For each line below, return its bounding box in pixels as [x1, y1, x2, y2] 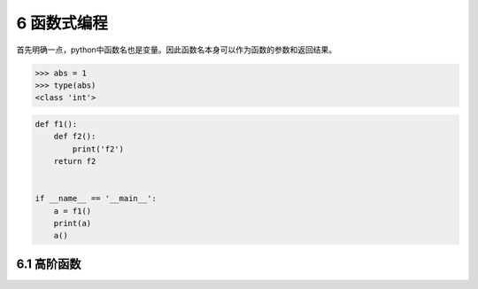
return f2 [53, 156, 96, 167]
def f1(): [35, 119, 78, 129]
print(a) [53, 218, 92, 229]
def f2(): [53, 131, 96, 142]
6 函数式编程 [16, 13, 108, 33]
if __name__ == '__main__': [35, 193, 157, 204]
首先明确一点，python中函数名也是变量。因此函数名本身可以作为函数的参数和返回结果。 [16, 44, 336, 55]
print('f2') [72, 144, 124, 154]
